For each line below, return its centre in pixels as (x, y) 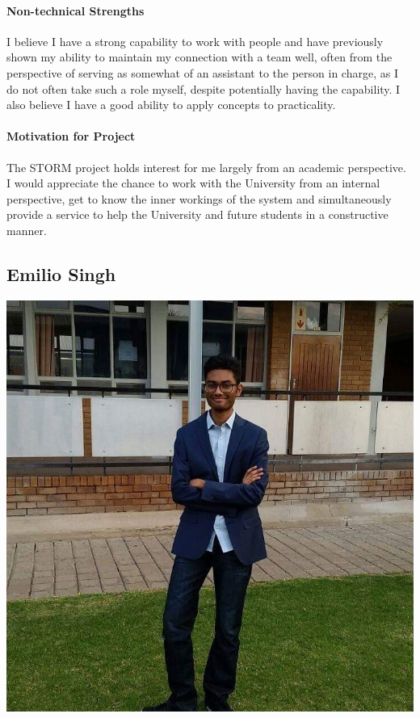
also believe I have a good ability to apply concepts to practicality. (171, 105)
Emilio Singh (61, 273)
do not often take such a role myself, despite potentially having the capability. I (204, 88)
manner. (27, 230)
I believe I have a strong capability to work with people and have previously (195, 41)
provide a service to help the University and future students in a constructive (197, 214)
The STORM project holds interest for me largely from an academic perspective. (206, 167)
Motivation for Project (71, 136)
